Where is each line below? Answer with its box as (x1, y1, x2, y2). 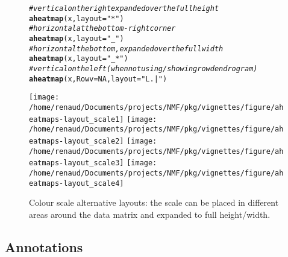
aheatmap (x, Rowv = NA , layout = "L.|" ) (29, 74, 167, 83)
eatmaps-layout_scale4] (29, 179, 124, 188)
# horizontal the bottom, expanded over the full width (29, 44, 224, 53)
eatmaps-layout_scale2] (29, 136, 124, 145)
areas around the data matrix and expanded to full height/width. (29, 208, 271, 220)
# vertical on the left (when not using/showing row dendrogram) (29, 64, 258, 73)
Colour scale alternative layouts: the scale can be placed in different (29, 196, 279, 209)
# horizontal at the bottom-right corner (29, 24, 176, 33)
